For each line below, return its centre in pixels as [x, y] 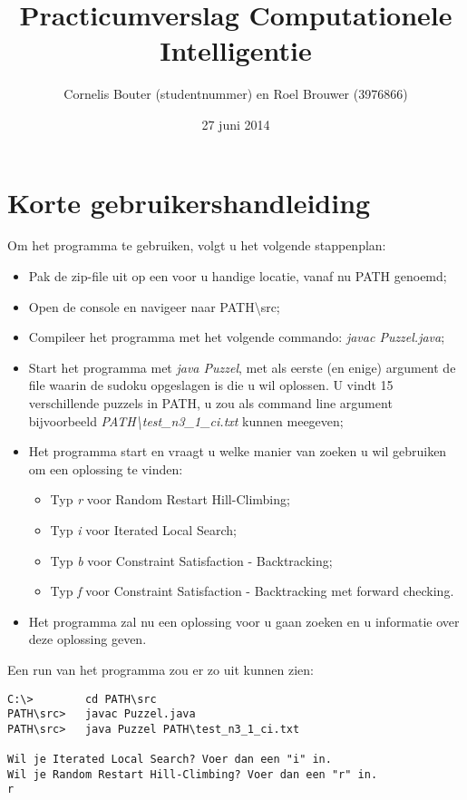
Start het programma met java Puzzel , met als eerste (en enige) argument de [242, 367]
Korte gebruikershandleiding [189, 202]
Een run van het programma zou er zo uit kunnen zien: [161, 669]
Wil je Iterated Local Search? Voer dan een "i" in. [170, 760]
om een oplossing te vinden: [106, 468]
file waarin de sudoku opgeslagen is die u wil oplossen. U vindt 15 [211, 385]
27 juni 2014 [236, 124]
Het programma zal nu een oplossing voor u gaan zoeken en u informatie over [244, 621]
